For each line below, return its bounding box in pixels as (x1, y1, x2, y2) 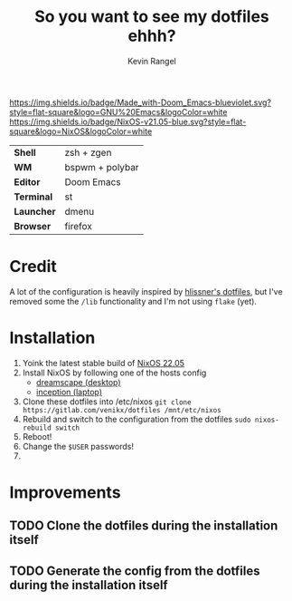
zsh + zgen (64, 146, 112, 159)
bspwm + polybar (64, 160, 139, 173)
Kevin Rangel (127, 55, 176, 66)
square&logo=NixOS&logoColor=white (9, 125, 153, 137)
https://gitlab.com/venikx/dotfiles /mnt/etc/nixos (22, 405, 221, 414)
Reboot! (22, 431, 52, 441)
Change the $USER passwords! (22, 441, 134, 451)
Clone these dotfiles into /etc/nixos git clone (22, 396, 192, 407)
